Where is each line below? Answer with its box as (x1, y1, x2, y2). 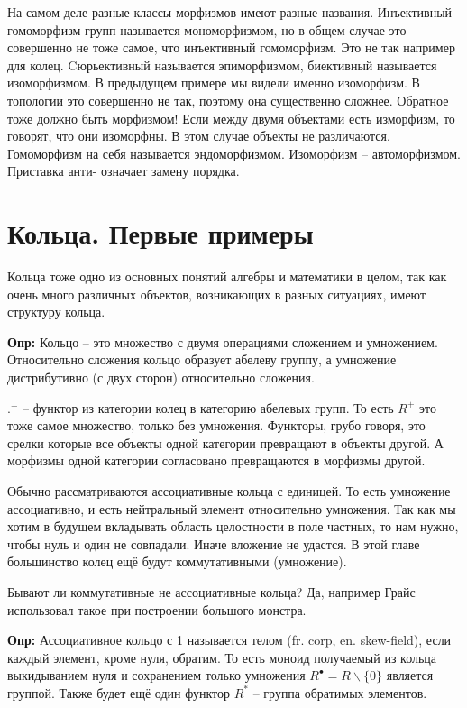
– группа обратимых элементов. (252, 683, 427, 702)
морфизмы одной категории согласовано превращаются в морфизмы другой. (7, 451, 426, 470)
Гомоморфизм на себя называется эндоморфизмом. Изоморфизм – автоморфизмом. (7, 143, 461, 162)
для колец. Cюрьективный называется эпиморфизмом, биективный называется (7, 55, 437, 74)
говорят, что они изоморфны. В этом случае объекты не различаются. (7, 126, 390, 145)
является (386, 666, 434, 685)
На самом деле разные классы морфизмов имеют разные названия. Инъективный (7, 3, 453, 21)
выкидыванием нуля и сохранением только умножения (7, 666, 306, 685)
